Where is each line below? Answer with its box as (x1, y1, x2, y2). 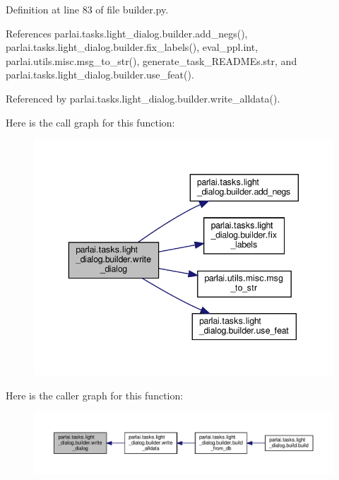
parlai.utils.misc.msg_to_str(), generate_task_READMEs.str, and (6, 53, 297, 68)
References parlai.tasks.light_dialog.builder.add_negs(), (6, 25, 248, 40)
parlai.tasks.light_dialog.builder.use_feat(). (6, 67, 194, 82)
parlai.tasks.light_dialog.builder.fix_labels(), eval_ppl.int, (6, 40, 258, 54)
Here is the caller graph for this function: (6, 387, 184, 402)
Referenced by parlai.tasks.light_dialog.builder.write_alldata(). (6, 90, 280, 105)
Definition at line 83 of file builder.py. (6, 2, 169, 16)
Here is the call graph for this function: (6, 115, 175, 129)
